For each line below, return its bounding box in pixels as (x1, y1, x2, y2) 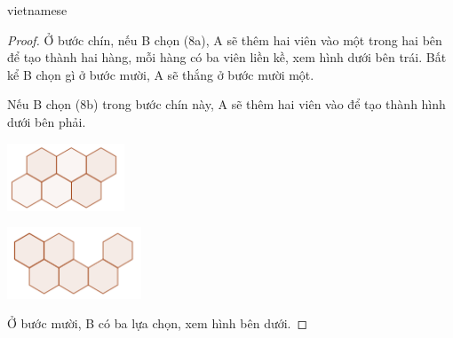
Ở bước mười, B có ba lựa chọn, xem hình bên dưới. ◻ (7, 314, 308, 333)
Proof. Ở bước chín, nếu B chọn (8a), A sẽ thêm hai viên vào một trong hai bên (7, 30, 442, 49)
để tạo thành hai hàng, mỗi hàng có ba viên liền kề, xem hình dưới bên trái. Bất (7, 48, 447, 67)
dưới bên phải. (7, 112, 86, 130)
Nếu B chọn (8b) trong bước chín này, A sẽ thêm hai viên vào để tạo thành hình (7, 95, 446, 114)
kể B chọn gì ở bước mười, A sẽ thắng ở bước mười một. (7, 65, 314, 83)
